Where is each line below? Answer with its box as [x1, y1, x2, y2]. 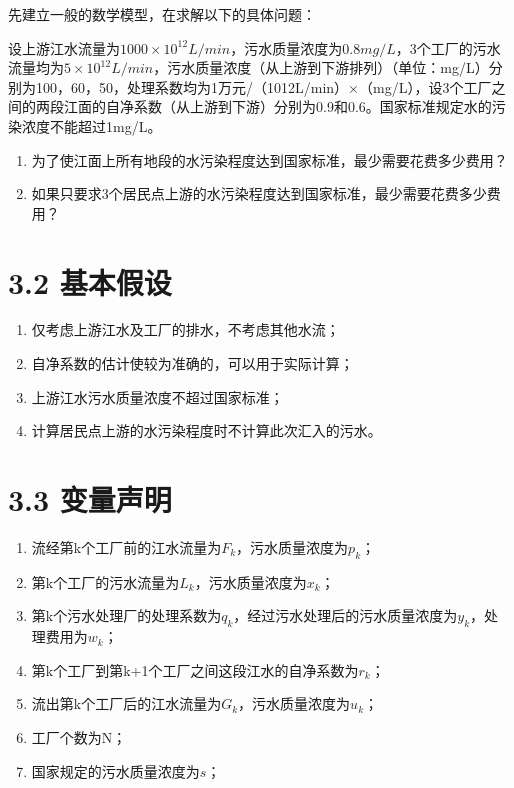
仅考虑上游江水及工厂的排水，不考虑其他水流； [31, 319, 340, 340]
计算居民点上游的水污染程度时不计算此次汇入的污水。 [31, 420, 382, 441]
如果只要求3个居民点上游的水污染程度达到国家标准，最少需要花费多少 [31, 183, 487, 204]
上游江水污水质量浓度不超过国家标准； [31, 386, 284, 407]
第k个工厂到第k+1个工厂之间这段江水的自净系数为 [31, 659, 359, 680]
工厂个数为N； [31, 726, 127, 747]
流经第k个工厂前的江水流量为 [31, 536, 222, 557]
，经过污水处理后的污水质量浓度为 [233, 605, 458, 626]
